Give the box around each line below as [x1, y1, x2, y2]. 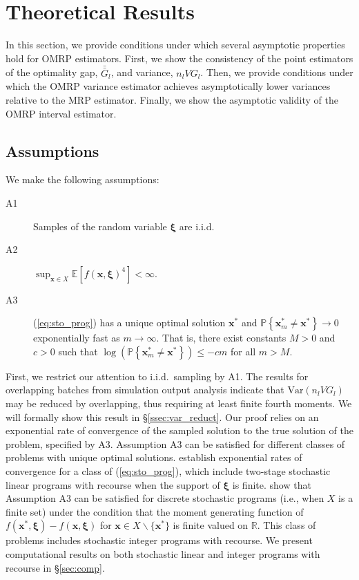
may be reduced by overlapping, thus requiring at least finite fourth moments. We [6, 396, 352, 411]
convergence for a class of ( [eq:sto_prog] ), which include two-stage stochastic [6, 464, 331, 478]
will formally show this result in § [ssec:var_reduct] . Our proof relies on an [6, 409, 319, 424]
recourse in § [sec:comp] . [6, 560, 105, 574]
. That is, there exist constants [156, 330, 287, 345]
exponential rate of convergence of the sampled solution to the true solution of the [6, 423, 353, 438]
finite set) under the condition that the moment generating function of [6, 504, 304, 518]
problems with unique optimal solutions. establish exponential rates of [6, 450, 302, 465]
